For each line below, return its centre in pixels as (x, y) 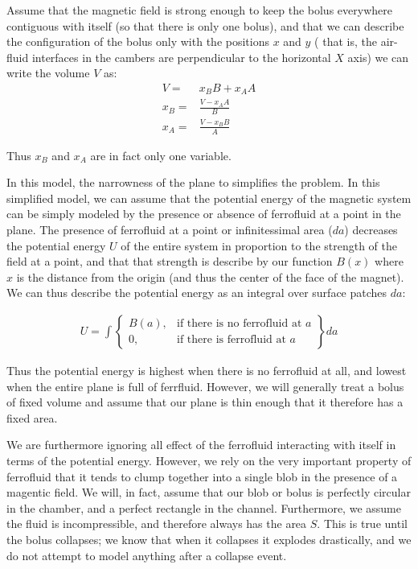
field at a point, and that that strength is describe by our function (170, 261)
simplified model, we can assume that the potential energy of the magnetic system (209, 198)
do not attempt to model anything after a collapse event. (147, 555)
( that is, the (346, 41)
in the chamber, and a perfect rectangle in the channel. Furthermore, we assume (204, 507)
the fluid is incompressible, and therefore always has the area (157, 524)
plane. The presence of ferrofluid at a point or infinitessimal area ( (170, 229)
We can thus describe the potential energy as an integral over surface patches (197, 293)
